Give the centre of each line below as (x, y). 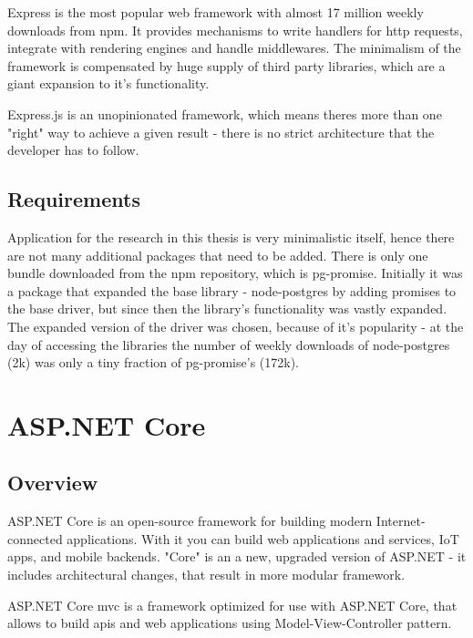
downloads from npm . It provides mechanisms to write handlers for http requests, (235, 30)
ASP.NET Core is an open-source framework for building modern (190, 521)
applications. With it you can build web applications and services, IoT (263, 538)
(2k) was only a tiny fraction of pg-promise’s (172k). (153, 362)
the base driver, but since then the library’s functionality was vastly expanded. (227, 309)
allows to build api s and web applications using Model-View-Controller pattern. (230, 623)
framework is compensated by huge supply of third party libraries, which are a (226, 65)
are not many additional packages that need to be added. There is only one (218, 255)
